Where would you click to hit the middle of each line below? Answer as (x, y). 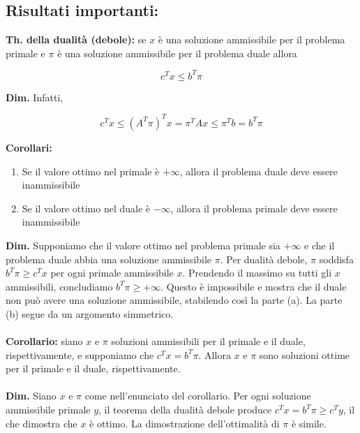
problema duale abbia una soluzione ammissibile (109, 259)
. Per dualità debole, (264, 259)
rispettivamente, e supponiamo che (80, 354)
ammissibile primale (48, 410)
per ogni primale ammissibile (112, 273)
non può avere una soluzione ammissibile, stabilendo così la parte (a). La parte (174, 300)
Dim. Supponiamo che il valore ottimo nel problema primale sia (143, 245)
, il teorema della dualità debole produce (185, 410)
